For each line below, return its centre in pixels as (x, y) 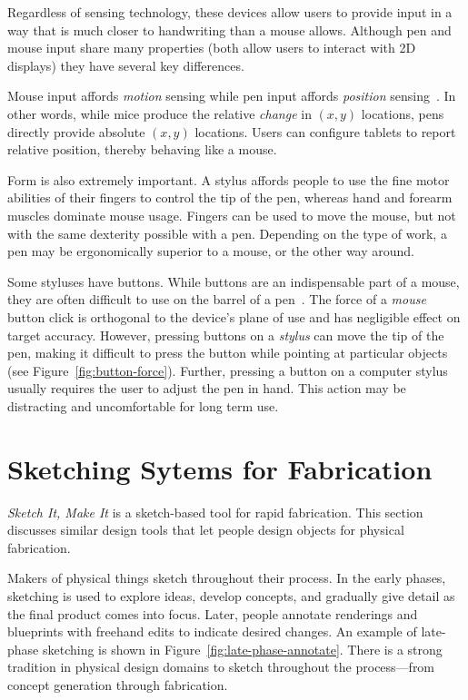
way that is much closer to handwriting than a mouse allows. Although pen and (229, 30)
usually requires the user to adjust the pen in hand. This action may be (207, 388)
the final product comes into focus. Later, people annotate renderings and (213, 613)
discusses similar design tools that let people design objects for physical (206, 530)
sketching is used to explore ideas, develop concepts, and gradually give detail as (231, 595)
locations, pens (403, 113)
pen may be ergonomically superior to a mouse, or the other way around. (211, 251)
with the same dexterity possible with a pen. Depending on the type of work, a (227, 233)
